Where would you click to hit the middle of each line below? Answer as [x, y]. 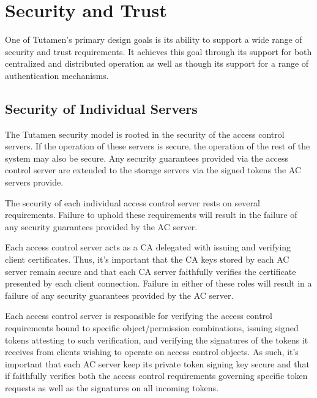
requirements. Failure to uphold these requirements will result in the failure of [151, 215]
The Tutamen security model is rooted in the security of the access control [145, 134]
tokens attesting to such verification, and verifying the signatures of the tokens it [157, 340]
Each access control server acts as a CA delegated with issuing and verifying [148, 247]
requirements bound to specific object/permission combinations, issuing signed [152, 328]
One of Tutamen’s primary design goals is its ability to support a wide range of [154, 39]
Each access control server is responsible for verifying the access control [139, 316]
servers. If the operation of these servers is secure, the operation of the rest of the [158, 146]
